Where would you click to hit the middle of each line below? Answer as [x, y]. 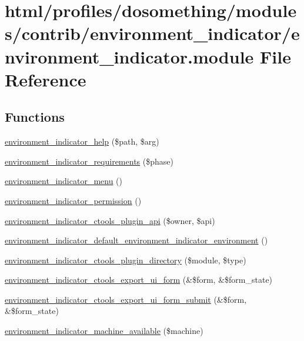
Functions [35, 117]
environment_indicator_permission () [73, 200]
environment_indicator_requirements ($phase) [89, 161]
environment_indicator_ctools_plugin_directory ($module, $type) [126, 260]
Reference [46, 79]
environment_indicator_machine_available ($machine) [104, 331]
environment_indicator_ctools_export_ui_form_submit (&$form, [126, 299]
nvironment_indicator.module [129, 56]
